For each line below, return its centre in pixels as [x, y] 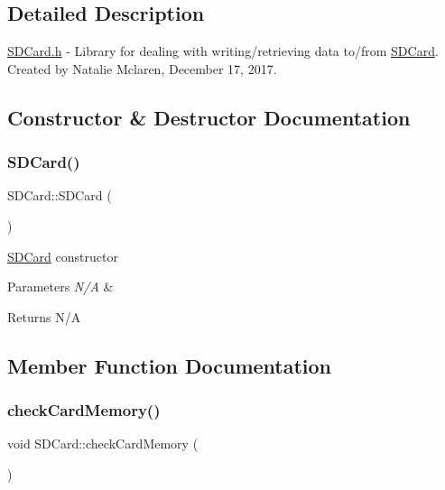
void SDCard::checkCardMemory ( [103, 444]
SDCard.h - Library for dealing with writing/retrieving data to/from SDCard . [223, 51]
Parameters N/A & [60, 287]
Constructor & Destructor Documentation [209, 117]
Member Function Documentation [170, 365]
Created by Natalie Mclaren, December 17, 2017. [142, 68]
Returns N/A [44, 316]
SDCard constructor [63, 256]
